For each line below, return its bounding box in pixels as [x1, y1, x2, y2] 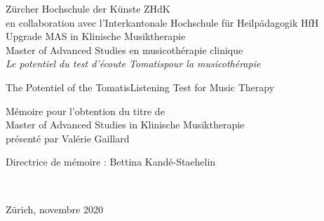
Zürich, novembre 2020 [6, 201, 103, 216]
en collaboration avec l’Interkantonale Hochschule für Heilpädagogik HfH [6, 15, 319, 29]
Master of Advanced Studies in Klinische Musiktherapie [6, 117, 245, 132]
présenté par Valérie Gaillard [6, 130, 130, 145]
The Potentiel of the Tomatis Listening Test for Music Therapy [6, 79, 275, 94]
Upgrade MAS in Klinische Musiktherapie [6, 29, 186, 43]
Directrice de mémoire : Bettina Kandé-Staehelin [6, 154, 216, 169]
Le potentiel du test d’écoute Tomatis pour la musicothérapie [6, 56, 261, 71]
